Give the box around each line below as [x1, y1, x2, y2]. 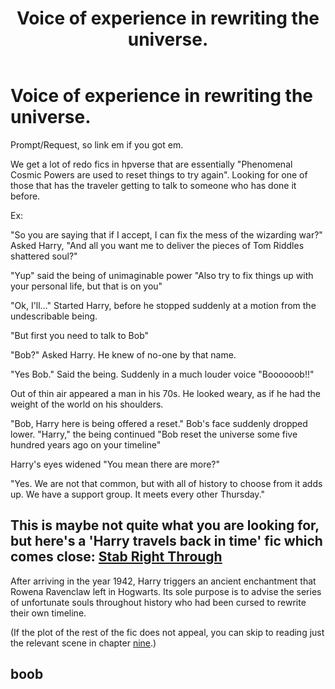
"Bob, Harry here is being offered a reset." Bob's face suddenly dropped [10, 417, 308, 429]
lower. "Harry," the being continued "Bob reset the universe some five [10, 428, 298, 440]
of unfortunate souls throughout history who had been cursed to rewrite [10, 596, 307, 608]
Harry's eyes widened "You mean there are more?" [10, 458, 221, 470]
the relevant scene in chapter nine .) [10, 637, 157, 649]
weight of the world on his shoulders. [10, 398, 164, 410]
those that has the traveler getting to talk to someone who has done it [10, 179, 297, 191]
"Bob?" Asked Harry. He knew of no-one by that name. [10, 348, 237, 361]
